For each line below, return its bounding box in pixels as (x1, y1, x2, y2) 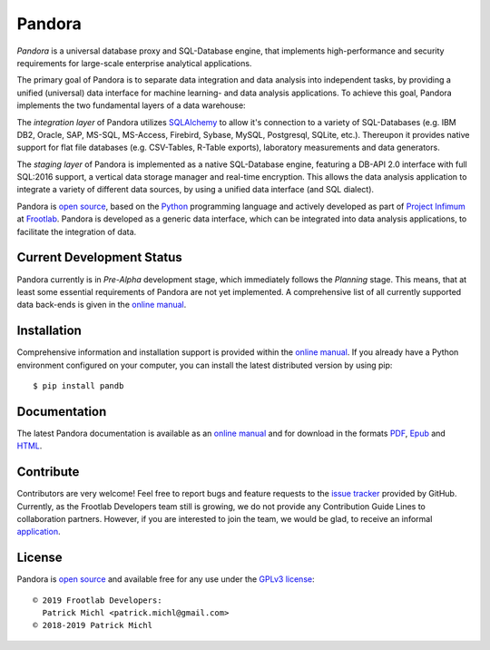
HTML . (16, 440, 43, 451)
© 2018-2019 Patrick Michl (33, 620, 153, 631)
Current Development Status (16, 250, 183, 265)
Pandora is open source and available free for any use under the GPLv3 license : (16, 574, 315, 585)
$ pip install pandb (33, 381, 124, 390)
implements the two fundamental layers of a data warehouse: (16, 100, 246, 111)
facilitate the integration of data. (16, 226, 137, 237)
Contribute (16, 464, 80, 480)
